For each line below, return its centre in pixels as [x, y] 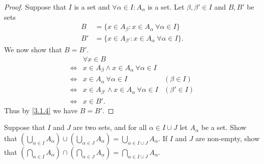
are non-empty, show [228, 138]
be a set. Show [224, 127]
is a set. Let [166, 7]
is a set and [92, 7]
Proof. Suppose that [35, 7]
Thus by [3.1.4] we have [41, 110]
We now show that [33, 50]
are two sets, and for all [110, 127]
